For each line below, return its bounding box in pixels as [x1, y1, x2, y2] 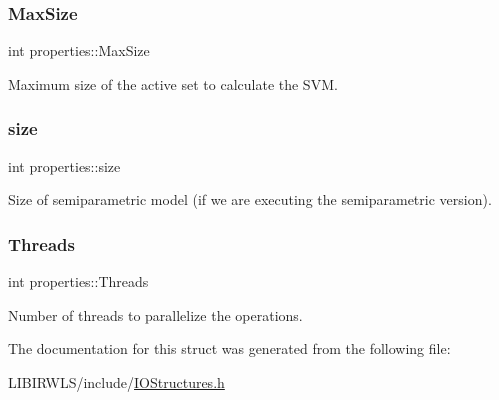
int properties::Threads [8, 271, 149, 292]
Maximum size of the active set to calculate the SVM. [8, 73, 338, 94]
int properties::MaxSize [8, 40, 150, 61]
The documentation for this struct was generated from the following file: [8, 338, 451, 359]
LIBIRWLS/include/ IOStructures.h [8, 371, 225, 392]
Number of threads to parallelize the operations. [8, 304, 303, 325]
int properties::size [8, 155, 121, 176]
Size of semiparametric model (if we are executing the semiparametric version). [8, 189, 492, 210]
